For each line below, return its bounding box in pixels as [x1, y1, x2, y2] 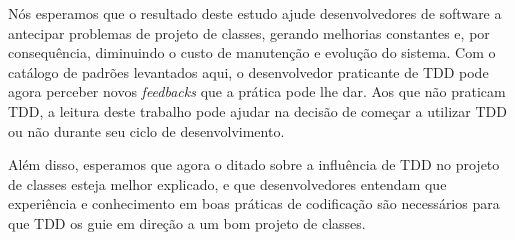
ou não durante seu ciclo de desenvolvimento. [8, 120, 285, 141]
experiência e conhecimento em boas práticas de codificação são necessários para [8, 193, 500, 214]
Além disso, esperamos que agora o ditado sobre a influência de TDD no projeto [8, 154, 500, 175]
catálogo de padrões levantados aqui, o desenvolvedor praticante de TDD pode [8, 61, 489, 82]
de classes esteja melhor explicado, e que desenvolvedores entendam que [8, 173, 447, 194]
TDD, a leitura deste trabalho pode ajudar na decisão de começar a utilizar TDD [8, 100, 507, 121]
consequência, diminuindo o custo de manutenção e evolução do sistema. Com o [8, 42, 496, 63]
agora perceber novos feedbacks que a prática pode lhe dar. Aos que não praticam [8, 81, 506, 102]
